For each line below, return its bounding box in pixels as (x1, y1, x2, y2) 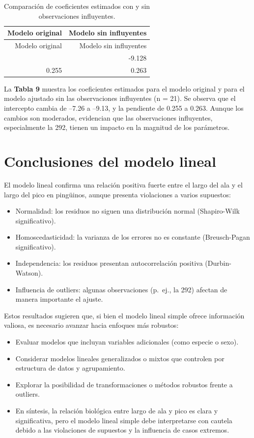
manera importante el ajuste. (15, 294, 103, 304)
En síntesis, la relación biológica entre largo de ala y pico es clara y (15, 406, 218, 415)
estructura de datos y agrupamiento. (15, 363, 125, 373)
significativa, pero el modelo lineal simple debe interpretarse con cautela (15, 415, 232, 425)
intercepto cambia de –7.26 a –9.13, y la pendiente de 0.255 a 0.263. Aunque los (4, 103, 244, 113)
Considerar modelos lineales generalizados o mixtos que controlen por (15, 353, 225, 363)
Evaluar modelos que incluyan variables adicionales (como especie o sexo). (15, 337, 239, 347)
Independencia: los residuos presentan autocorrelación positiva (15, 258, 203, 268)
